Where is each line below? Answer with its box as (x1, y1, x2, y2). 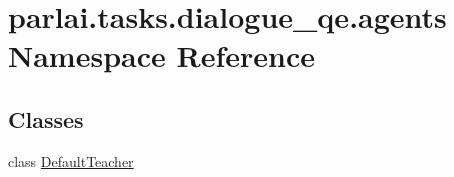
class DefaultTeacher (8, 150, 134, 171)
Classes (8, 103, 84, 134)
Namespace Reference (8, 35, 315, 76)
